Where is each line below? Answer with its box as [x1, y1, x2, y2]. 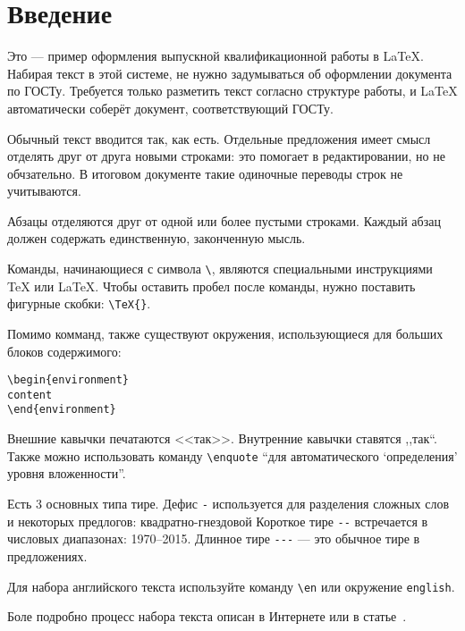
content [7, 388, 53, 401]
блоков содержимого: [7, 341, 122, 360]
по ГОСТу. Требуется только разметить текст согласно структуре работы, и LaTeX [7, 81, 458, 100]
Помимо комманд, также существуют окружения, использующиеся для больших [7, 324, 444, 342]
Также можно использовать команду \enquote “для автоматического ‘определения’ [7, 446, 458, 465]
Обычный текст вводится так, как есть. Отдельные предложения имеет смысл [7, 129, 431, 147]
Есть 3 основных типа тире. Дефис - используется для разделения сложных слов [7, 493, 450, 512]
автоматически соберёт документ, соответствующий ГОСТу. [7, 98, 334, 117]
